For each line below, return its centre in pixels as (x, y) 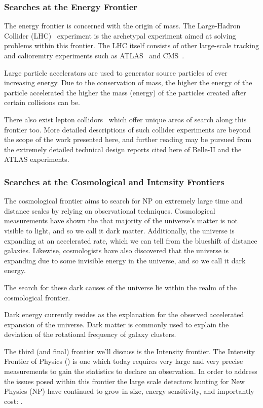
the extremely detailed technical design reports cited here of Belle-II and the (123, 149)
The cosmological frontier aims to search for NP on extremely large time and (123, 201)
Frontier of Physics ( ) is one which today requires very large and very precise (124, 361)
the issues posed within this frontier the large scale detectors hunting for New (124, 381)
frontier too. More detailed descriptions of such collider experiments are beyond (127, 129)
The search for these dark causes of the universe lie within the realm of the (121, 287)
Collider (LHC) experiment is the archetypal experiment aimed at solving (120, 35)
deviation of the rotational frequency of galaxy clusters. (90, 334)
